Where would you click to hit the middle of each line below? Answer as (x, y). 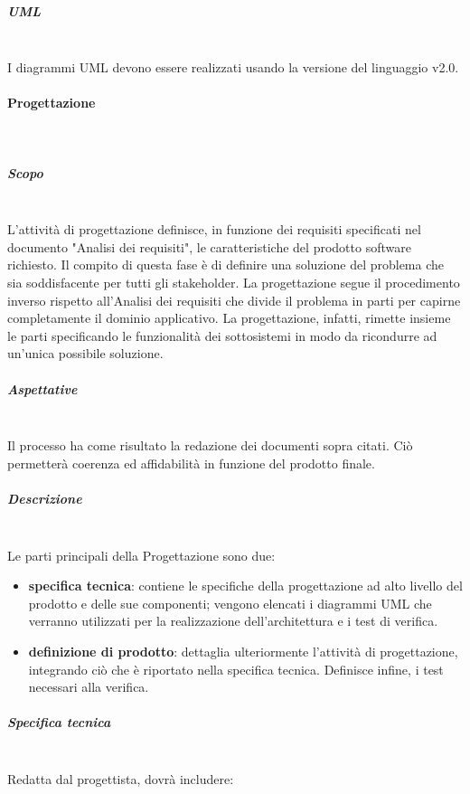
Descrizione (45, 498)
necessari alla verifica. (89, 687)
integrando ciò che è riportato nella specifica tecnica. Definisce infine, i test (236, 669)
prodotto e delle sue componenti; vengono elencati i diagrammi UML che (230, 603)
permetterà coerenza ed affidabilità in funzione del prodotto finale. (191, 463)
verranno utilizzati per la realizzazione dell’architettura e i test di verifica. (233, 621)
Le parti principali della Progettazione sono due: (141, 555)
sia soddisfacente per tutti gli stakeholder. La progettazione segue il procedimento (234, 283)
